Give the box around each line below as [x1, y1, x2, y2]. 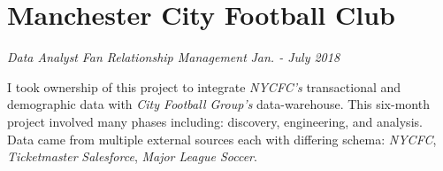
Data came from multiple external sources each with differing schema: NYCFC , [7, 129, 437, 148]
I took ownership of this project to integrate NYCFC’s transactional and [7, 77, 401, 96]
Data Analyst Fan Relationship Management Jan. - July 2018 [7, 48, 340, 66]
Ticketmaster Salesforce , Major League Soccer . [7, 147, 257, 166]
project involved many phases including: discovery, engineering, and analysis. [7, 112, 423, 130]
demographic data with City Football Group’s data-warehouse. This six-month [7, 95, 430, 113]
